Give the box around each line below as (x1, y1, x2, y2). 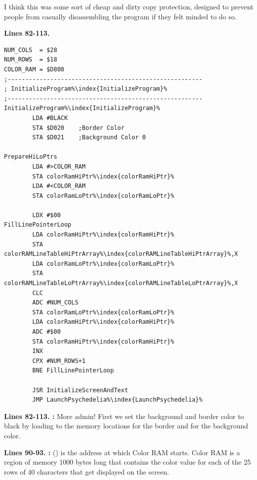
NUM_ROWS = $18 (4, 56, 57, 63)
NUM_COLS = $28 (4, 46, 57, 54)
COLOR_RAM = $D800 (4, 65, 64, 73)
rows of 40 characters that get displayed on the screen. (4, 466, 169, 477)
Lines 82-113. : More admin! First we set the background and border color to (4, 411, 244, 421)
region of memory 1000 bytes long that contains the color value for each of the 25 (4, 457, 251, 467)
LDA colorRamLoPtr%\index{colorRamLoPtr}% (32, 260, 174, 267)
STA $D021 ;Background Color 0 (32, 134, 146, 141)
